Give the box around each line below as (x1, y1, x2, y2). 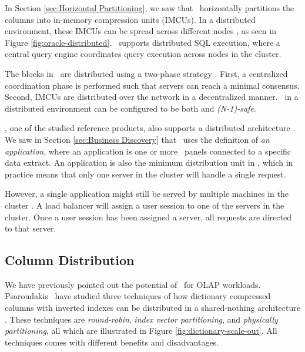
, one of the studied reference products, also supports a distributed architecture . (5, 122, 296, 134)
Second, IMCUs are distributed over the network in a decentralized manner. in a (5, 90, 299, 103)
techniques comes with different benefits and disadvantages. (5, 336, 219, 348)
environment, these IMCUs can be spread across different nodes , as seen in (5, 25, 276, 37)
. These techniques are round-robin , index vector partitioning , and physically (5, 313, 278, 325)
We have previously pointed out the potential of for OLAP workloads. (5, 278, 261, 290)
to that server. (5, 222, 56, 234)
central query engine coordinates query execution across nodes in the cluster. (5, 48, 281, 60)
